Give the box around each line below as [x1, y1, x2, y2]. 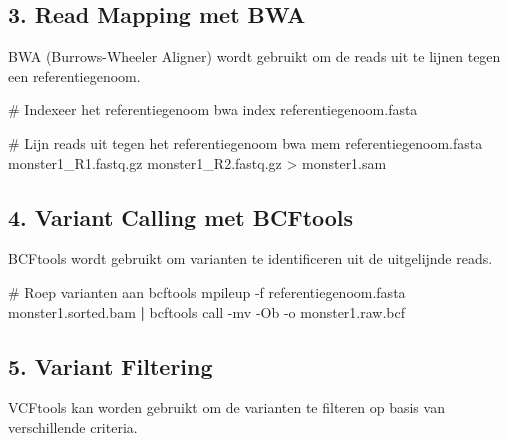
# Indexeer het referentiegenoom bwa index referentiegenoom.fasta [8, 99, 418, 120]
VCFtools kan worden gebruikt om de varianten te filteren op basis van [8, 397, 445, 418]
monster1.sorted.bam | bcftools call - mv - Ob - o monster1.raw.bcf [8, 301, 406, 322]
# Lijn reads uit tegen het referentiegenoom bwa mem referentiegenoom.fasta [8, 132, 483, 153]
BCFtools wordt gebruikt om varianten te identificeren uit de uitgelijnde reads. [8, 248, 493, 269]
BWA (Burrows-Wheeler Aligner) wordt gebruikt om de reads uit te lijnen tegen [8, 46, 501, 67]
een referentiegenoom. [8, 65, 141, 86]
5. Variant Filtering [8, 350, 213, 381]
